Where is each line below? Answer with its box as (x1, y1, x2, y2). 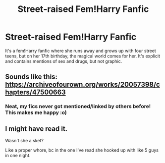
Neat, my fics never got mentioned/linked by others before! (5, 103, 151, 110)
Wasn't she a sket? (5, 138, 44, 144)
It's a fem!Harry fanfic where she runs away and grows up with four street (5, 48, 156, 54)
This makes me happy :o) (5, 109, 67, 116)
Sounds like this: (5, 73, 58, 81)
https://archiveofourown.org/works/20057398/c (5, 80, 160, 89)
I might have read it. (5, 124, 68, 133)
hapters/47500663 (5, 88, 66, 97)
